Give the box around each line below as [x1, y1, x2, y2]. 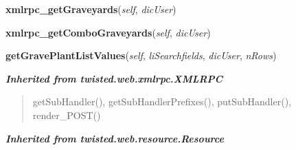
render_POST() [32, 107, 101, 122]
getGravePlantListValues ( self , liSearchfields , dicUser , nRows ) [5, 48, 277, 63]
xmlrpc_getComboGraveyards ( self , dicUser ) [5, 25, 211, 39]
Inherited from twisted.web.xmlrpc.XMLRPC [5, 71, 223, 85]
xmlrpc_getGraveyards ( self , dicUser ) [5, 2, 177, 16]
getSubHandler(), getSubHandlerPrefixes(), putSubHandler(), [32, 94, 292, 109]
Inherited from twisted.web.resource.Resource [5, 131, 224, 145]
